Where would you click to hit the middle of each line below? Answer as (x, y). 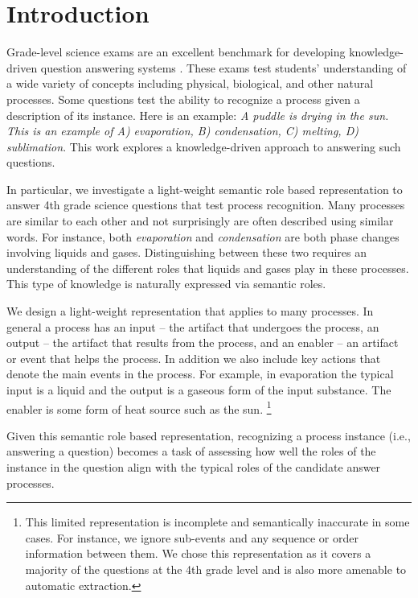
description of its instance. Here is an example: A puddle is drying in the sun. (198, 115)
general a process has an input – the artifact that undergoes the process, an (193, 326)
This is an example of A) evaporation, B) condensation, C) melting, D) (182, 131)
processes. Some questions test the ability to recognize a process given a (183, 99)
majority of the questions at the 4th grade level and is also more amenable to (216, 569)
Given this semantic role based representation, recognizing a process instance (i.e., (209, 435)
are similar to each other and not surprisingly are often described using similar (200, 221)
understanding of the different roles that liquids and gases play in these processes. (208, 268)
